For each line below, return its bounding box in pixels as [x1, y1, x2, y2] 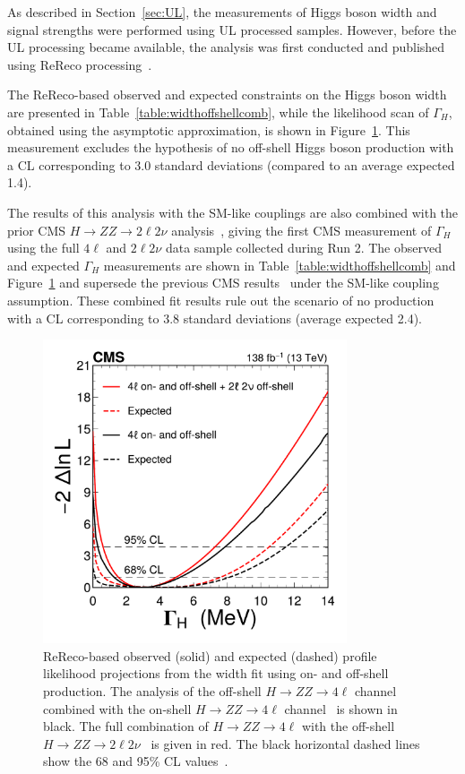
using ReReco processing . [7, 55, 152, 73]
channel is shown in [284, 699, 398, 718]
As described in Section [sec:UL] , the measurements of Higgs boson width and [7, 3, 437, 21]
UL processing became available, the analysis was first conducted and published [7, 38, 445, 56]
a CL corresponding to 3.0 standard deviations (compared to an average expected [7, 155, 455, 174]
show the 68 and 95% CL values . [43, 752, 228, 770]
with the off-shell [301, 717, 395, 735]
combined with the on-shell [43, 699, 192, 718]
